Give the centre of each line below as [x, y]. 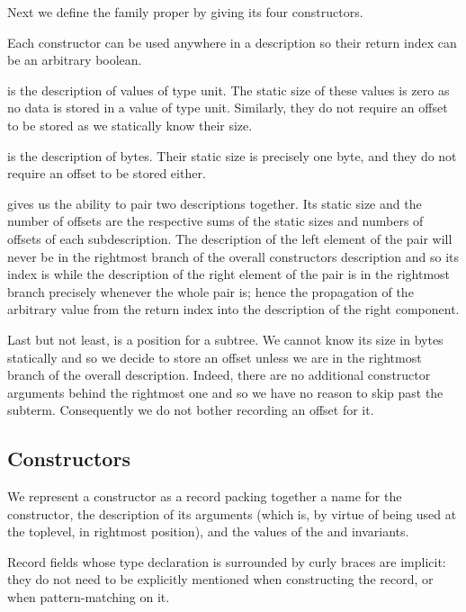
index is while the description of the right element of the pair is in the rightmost [229, 274]
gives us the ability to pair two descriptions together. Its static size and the [215, 203]
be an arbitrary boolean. [75, 60]
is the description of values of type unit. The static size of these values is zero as [229, 90]
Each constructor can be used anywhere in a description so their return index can [232, 42]
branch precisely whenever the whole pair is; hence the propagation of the [211, 291]
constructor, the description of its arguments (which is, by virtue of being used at [232, 513]
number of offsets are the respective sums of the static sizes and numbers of [215, 221]
